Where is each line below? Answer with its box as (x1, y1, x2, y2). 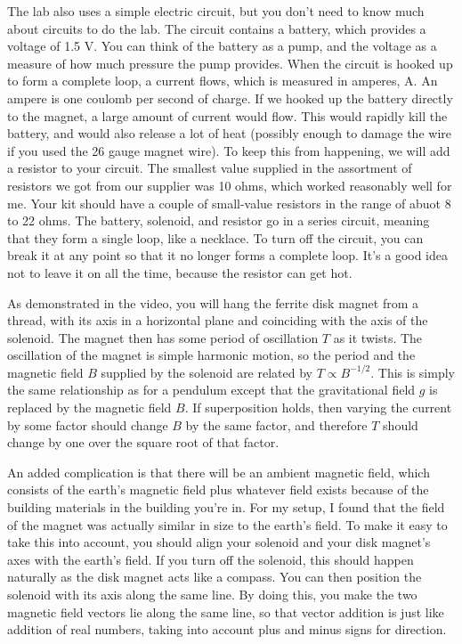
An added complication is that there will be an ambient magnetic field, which (7, 462, 430, 481)
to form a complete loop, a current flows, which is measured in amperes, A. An (7, 71, 438, 90)
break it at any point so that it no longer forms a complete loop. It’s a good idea (7, 246, 449, 265)
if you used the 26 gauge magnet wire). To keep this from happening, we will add (7, 141, 450, 159)
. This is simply (370, 363, 455, 381)
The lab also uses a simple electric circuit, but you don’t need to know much (7, 2, 425, 20)
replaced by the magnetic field (7, 398, 172, 417)
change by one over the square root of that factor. (7, 433, 280, 452)
